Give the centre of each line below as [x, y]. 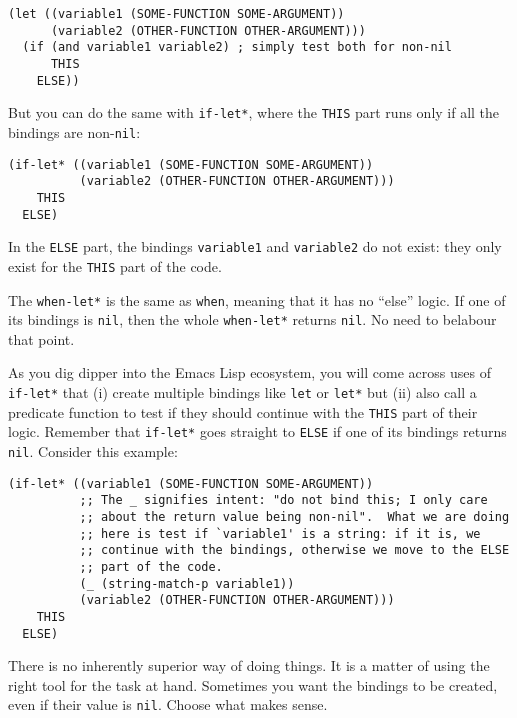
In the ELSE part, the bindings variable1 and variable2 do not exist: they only [255, 246]
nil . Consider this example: [93, 451]
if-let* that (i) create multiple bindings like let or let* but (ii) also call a [242, 392]
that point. [41, 338]
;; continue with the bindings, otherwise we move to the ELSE [294, 550]
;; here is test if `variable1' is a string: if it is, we [280, 533]
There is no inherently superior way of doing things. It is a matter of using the [249, 665]
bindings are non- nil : [74, 131]
